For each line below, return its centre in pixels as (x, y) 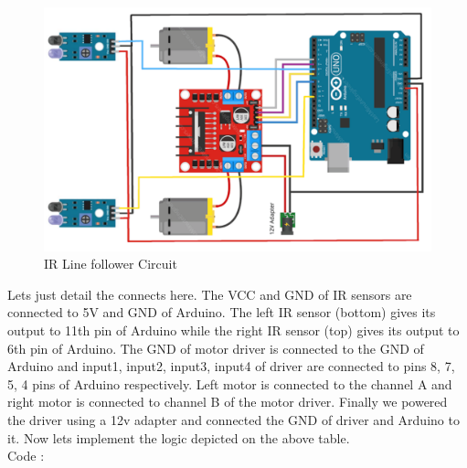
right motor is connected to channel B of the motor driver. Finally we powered (228, 402)
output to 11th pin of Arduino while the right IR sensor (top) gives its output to (233, 330)
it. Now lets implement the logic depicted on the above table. (179, 437)
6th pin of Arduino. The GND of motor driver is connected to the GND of (216, 348)
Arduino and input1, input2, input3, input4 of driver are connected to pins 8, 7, (231, 366)
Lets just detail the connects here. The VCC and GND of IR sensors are (210, 294)
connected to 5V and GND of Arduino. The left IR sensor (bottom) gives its (222, 312)
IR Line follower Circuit (111, 264)
